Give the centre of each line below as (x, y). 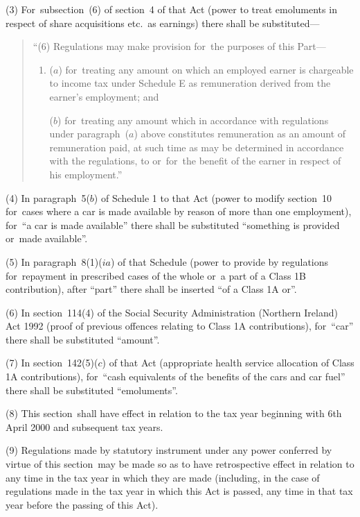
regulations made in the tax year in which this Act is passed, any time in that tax (179, 491)
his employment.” (86, 174)
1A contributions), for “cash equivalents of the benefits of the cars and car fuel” (175, 376)
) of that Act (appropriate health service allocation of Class (228, 363)
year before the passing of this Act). (82, 504)
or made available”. (47, 238)
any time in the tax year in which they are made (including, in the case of (163, 477)
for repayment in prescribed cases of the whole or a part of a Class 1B (156, 275)
